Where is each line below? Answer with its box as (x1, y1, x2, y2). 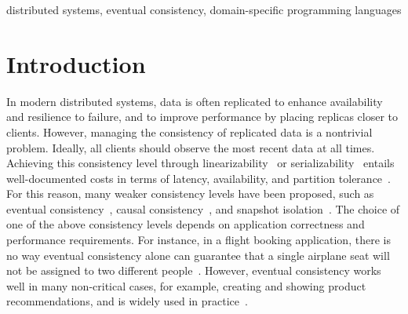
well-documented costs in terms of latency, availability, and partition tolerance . (6, 170, 391, 186)
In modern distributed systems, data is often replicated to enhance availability (6, 93, 383, 109)
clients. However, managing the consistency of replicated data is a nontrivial (6, 123, 373, 140)
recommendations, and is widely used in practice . (6, 293, 248, 309)
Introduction (6, 47, 146, 79)
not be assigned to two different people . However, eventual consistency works (6, 262, 381, 279)
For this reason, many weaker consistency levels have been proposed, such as (6, 185, 374, 202)
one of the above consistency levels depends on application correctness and (6, 216, 365, 232)
